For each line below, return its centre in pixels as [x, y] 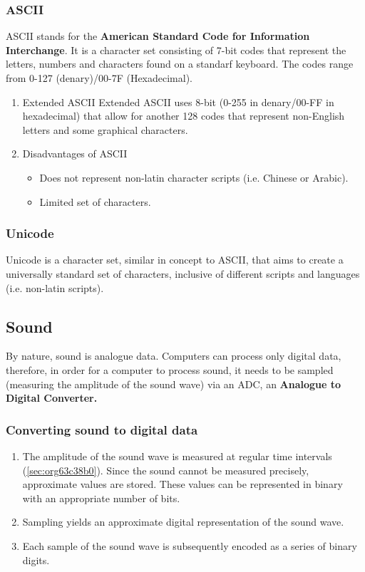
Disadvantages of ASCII [75, 154]
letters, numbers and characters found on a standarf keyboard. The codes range [180, 64]
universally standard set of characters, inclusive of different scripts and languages [183, 273]
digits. [36, 560]
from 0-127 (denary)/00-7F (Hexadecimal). [99, 78]
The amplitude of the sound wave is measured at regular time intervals [177, 456]
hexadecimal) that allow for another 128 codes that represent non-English [184, 116]
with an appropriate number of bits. [101, 498]
